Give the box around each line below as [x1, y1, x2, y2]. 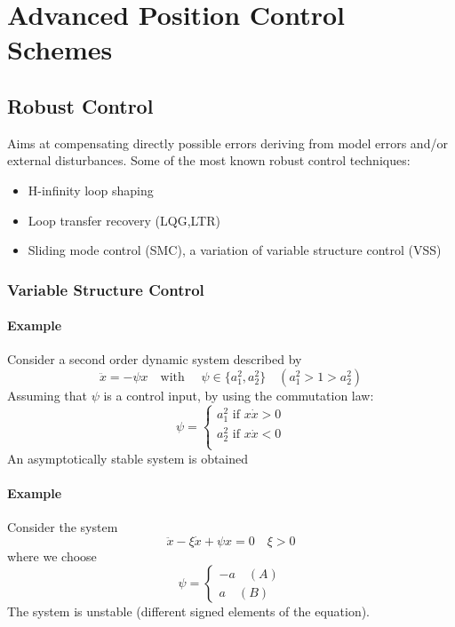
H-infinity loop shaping [28, 180, 154, 199]
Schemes [7, 31, 113, 67]
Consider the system [7, 518, 118, 536]
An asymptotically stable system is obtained [7, 448, 249, 467]
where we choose [7, 546, 97, 565]
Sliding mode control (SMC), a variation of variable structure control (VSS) [28, 241, 442, 259]
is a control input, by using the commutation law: [103, 385, 374, 404]
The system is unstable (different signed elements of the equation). [7, 602, 371, 621]
